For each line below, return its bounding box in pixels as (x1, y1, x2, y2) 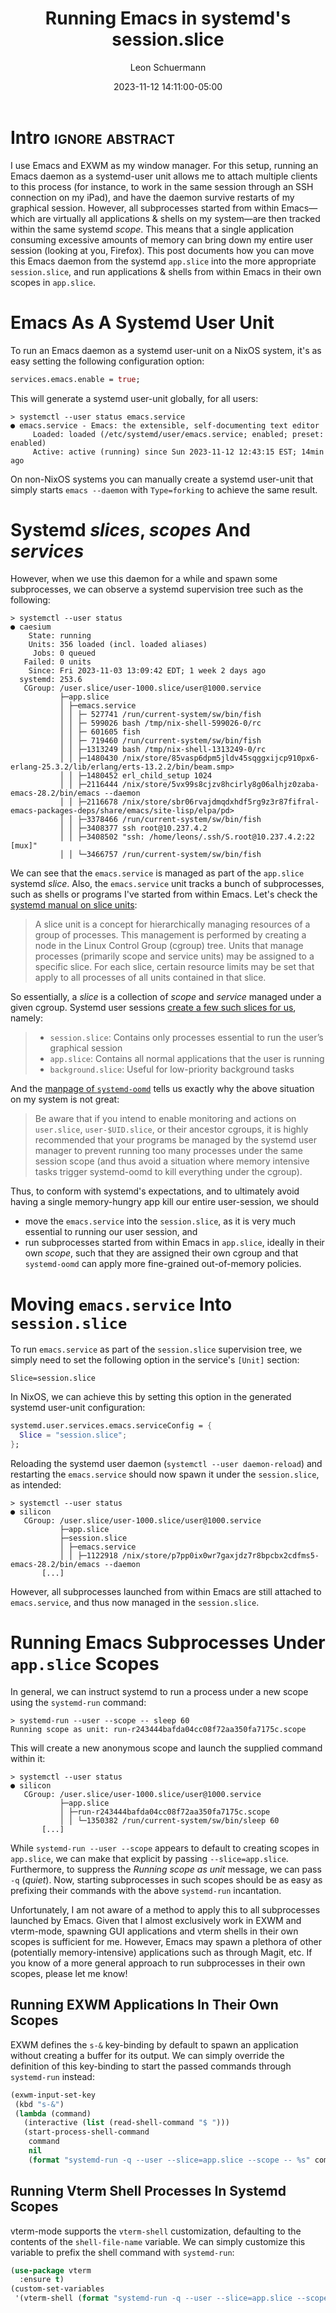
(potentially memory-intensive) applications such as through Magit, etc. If (10, 1946, 313, 1958)
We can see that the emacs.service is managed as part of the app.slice (10, 867, 305, 879)
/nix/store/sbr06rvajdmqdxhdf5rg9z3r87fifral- (121, 797, 320, 807)
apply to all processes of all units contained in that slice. (34, 972, 267, 984)
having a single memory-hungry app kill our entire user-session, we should (10, 1196, 320, 1208)
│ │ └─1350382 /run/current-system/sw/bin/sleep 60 (59, 1815, 280, 1826)
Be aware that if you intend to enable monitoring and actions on (34, 1113, 297, 1125)
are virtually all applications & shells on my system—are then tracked (37, 212, 321, 224)
